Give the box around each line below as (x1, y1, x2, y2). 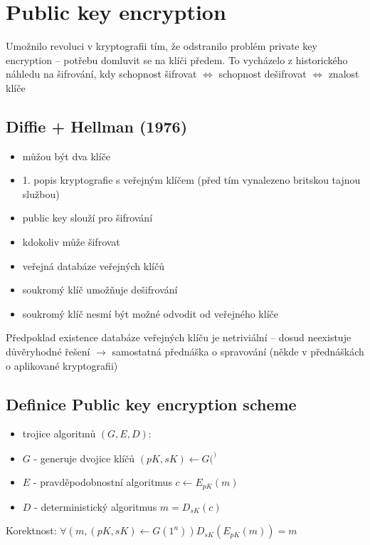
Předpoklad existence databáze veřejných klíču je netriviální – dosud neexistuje (6, 330, 351, 345)
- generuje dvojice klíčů (33, 450, 135, 465)
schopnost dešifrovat (218, 66, 307, 81)
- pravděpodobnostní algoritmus (33, 474, 172, 489)
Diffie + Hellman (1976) (6, 115, 188, 137)
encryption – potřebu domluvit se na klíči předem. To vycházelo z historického (6, 52, 348, 67)
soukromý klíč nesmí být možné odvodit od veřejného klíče (22, 306, 278, 321)
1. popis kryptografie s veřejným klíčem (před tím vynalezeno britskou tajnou (22, 172, 361, 187)
